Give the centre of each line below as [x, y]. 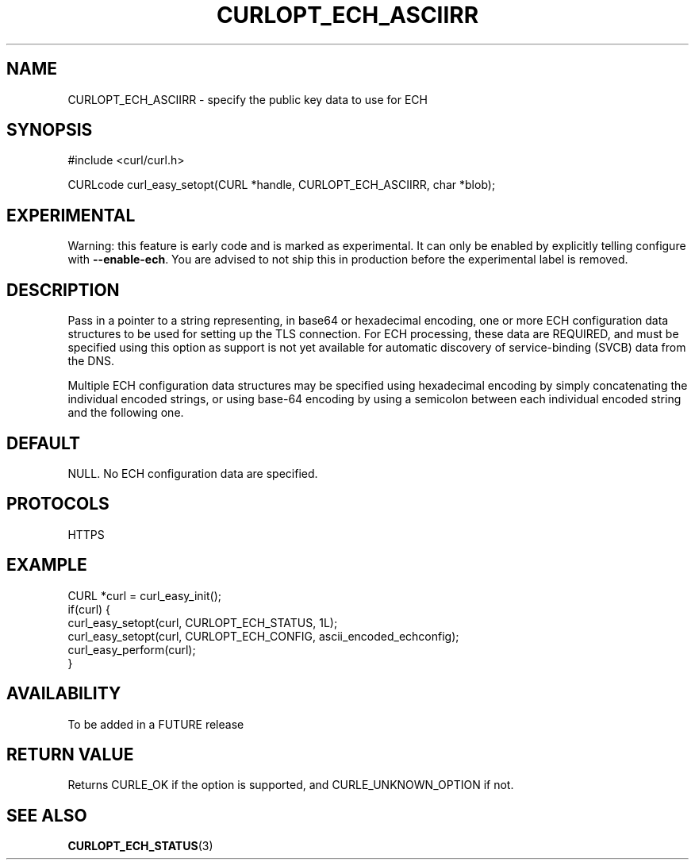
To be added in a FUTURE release [156, 724]
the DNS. [91, 361]
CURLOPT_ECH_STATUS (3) [140, 846]
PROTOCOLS [58, 504]
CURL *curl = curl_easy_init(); [144, 595]
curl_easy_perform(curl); [132, 649]
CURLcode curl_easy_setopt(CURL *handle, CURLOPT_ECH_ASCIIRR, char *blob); [282, 185]
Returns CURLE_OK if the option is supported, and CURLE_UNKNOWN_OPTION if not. [291, 785]
